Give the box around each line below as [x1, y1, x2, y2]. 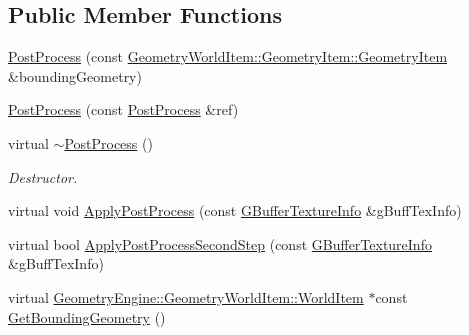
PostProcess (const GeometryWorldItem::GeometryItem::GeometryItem [8, 46, 448, 67]
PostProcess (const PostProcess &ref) [8, 99, 239, 120]
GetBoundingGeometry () [8, 306, 166, 327]
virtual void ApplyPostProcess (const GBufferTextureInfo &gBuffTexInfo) [8, 200, 462, 221]
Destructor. [8, 166, 78, 187]
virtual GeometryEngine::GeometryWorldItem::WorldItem [8, 286, 364, 307]
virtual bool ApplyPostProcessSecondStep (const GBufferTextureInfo [8, 233, 432, 254]
